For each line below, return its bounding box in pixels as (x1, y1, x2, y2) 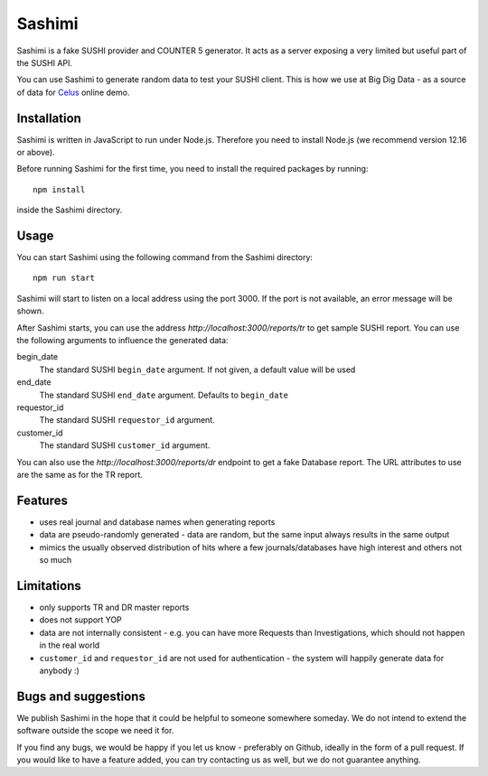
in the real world (39, 640, 100, 650)
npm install (33, 184, 86, 194)
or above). (16, 147, 55, 158)
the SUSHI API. (16, 57, 72, 68)
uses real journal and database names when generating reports (39, 516, 276, 528)
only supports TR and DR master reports (39, 602, 190, 612)
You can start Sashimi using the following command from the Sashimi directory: (16, 252, 314, 263)
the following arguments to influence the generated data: (16, 335, 230, 346)
